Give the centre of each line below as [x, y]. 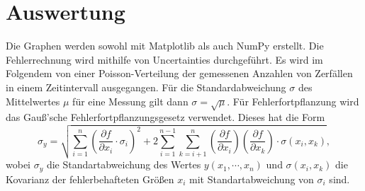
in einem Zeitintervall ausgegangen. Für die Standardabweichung [146, 87]
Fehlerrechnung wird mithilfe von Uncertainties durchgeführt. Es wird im [164, 59]
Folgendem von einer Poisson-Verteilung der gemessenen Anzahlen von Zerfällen [179, 73]
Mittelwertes [33, 101]
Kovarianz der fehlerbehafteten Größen [90, 179]
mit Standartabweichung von [252, 179]
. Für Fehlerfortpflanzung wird [293, 101]
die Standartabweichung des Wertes [124, 164]
